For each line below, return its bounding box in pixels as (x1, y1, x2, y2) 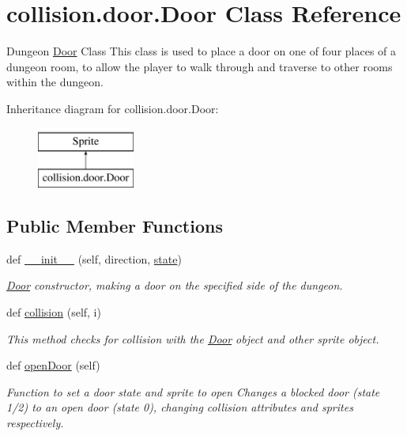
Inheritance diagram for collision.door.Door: (6, 100, 219, 116)
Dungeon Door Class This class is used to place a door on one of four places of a (6, 43, 397, 59)
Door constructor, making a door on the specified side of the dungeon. (6, 277, 343, 294)
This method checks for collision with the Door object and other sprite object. (6, 330, 379, 347)
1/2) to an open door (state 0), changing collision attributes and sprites (6, 399, 353, 415)
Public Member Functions (6, 214, 223, 238)
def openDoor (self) (6, 357, 100, 373)
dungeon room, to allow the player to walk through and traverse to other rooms (6, 58, 393, 74)
